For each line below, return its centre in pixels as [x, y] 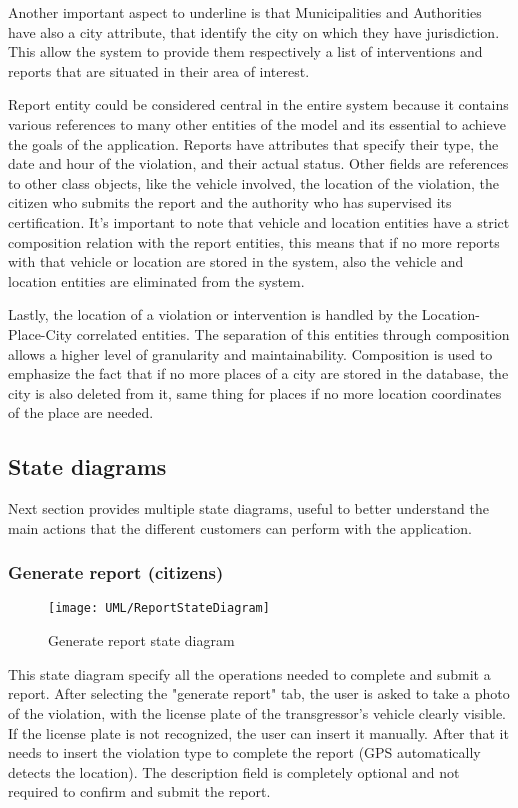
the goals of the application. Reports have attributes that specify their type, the [253, 143]
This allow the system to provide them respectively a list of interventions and [245, 51]
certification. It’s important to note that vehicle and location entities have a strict [259, 221]
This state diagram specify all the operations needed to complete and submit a [249, 673]
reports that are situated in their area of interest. [159, 70]
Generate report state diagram [141, 640]
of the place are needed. [81, 412]
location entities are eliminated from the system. [156, 280]
